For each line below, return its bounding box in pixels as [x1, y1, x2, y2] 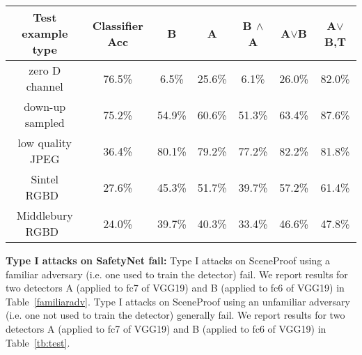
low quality [17, 135, 72, 151]
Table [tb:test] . [6, 335, 70, 349]
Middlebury [16, 207, 73, 223]
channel [26, 78, 63, 94]
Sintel [31, 171, 59, 187]
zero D [29, 62, 61, 78]
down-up [24, 98, 66, 114]
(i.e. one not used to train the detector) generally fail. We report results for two [6, 308, 345, 322]
